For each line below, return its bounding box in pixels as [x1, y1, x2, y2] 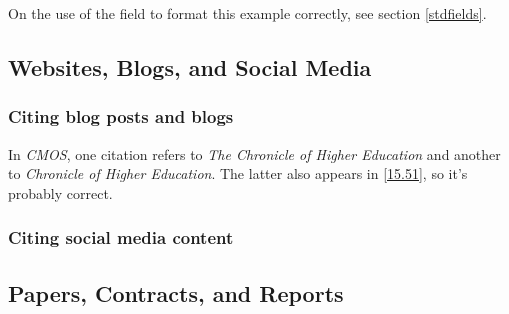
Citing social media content [8, 225, 234, 250]
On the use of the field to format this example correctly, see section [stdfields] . [8, 3, 487, 23]
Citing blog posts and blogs [8, 104, 234, 129]
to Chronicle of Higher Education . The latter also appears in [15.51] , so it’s [8, 163, 468, 184]
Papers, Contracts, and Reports [8, 277, 344, 308]
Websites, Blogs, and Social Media [8, 51, 372, 82]
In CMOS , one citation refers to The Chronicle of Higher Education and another [8, 143, 501, 164]
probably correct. [8, 182, 113, 203]
